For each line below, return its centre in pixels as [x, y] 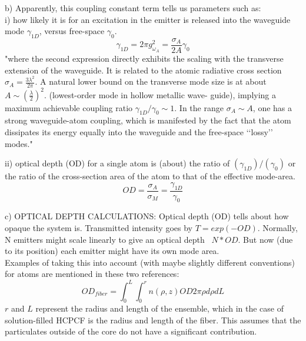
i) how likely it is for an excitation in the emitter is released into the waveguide [148, 19]
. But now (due [265, 239]
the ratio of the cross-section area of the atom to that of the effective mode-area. [150, 176]
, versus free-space [72, 31]
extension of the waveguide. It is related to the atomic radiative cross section [143, 70]
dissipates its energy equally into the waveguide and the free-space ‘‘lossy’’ [139, 132]
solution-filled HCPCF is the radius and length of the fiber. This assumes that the [153, 320]
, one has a [272, 107]
